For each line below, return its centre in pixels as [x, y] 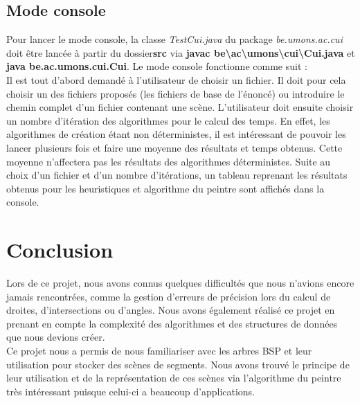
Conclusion [60, 250]
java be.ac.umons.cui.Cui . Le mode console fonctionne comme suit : [157, 66]
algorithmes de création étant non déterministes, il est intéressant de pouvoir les [176, 134]
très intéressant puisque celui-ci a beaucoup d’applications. [131, 391]
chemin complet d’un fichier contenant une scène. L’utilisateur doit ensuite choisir [180, 107]
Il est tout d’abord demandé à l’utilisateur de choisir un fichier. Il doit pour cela [176, 79]
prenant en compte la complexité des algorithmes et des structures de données [172, 323]
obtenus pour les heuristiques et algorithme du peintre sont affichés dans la [165, 188]
